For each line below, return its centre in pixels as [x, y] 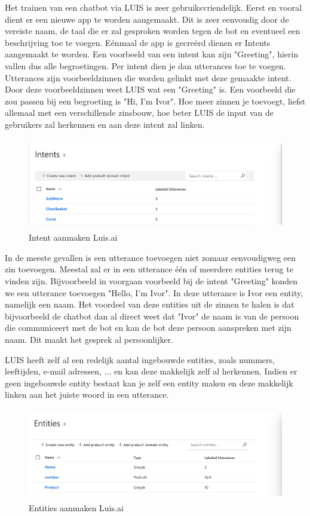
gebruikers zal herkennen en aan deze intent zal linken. [105, 124]
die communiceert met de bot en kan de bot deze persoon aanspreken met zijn [148, 328]
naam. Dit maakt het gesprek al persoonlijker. [89, 340]
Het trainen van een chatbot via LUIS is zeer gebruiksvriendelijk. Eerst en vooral [154, 7]
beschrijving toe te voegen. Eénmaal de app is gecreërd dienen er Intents [138, 42]
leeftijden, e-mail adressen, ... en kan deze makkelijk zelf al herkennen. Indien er [151, 371]
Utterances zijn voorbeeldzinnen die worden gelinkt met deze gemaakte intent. [148, 77]
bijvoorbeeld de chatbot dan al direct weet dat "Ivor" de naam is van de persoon [152, 316]
